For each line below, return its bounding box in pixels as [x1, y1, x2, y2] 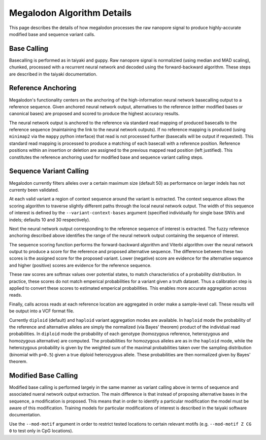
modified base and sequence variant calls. [9, 31, 96, 37]
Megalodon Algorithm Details [9, 7, 132, 18]
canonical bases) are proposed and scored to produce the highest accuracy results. [9, 111, 180, 117]
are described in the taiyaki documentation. [9, 71, 98, 77]
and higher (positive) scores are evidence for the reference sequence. [9, 262, 152, 268]
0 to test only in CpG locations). [9, 428, 73, 434]
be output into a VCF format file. [9, 308, 74, 314]
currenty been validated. [9, 187, 59, 193]
